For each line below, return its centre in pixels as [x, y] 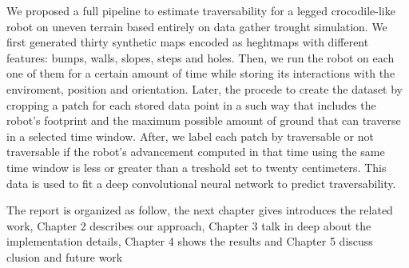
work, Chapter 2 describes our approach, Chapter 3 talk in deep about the [189, 225]
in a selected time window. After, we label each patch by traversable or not [190, 136]
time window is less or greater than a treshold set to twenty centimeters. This [197, 167]
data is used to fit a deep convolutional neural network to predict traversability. [201, 183]
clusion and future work [65, 256]
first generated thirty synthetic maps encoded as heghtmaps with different [188, 42]
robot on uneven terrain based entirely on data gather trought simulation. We [197, 26]
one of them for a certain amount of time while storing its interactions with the [201, 73]
